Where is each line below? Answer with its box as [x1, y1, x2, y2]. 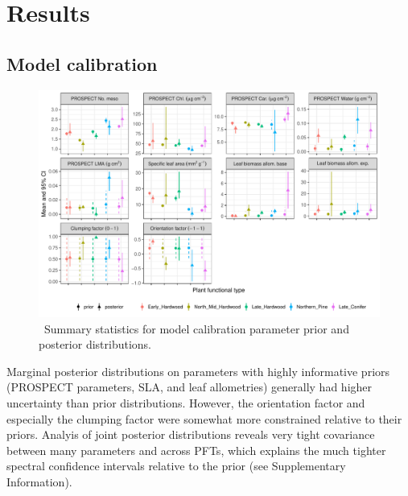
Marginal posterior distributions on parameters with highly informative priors [6, 362, 390, 379]
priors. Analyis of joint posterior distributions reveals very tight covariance [6, 426, 375, 443]
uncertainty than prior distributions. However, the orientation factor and [6, 394, 365, 411]
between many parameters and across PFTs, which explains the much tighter [6, 441, 386, 458]
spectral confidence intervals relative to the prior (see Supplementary [6, 457, 346, 474]
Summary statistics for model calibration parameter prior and [43, 320, 349, 337]
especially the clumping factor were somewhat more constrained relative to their [6, 410, 402, 427]
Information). [6, 473, 72, 490]
